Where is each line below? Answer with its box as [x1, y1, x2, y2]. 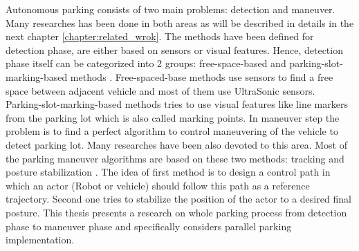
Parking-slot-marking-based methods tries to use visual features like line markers [6, 97, 348, 111]
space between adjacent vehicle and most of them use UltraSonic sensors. [6, 83, 315, 97]
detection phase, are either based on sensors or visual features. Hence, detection [6, 42, 343, 57]
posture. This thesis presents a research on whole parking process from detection [6, 205, 347, 219]
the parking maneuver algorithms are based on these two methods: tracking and [6, 151, 344, 165]
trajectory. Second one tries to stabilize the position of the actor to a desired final [6, 192, 351, 206]
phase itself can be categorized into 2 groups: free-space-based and [6, 56, 286, 71]
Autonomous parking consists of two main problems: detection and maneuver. [6, 2, 335, 16]
